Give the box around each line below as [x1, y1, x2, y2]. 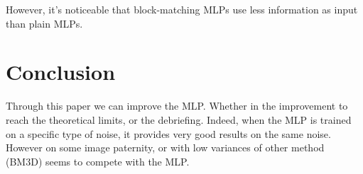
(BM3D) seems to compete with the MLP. [6, 153, 190, 168]
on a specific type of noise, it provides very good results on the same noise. [6, 126, 331, 141]
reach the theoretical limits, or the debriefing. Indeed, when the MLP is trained [6, 112, 352, 127]
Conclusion [6, 57, 116, 86]
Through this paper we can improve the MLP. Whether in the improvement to [6, 98, 348, 113]
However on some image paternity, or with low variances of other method [6, 140, 325, 155]
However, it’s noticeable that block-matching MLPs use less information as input [6, 2, 358, 16]
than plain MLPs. [6, 16, 83, 30]
